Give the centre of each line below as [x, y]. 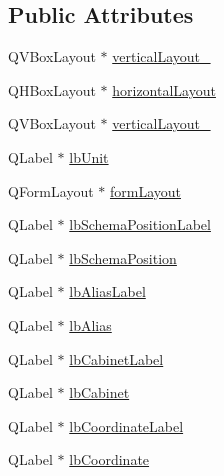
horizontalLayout [164, 89]
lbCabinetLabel [116, 358]
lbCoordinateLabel [126, 425]
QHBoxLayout [52, 89]
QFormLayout [51, 190]
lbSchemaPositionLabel [140, 224]
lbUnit [89, 156]
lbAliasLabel [107, 291]
